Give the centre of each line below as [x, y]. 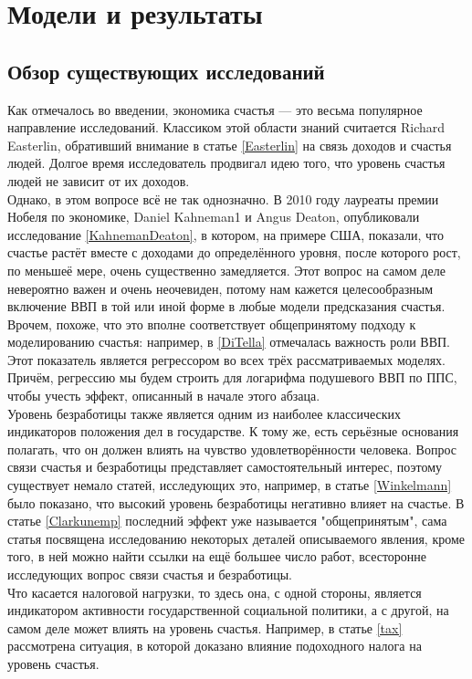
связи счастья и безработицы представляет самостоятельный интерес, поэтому [225, 467]
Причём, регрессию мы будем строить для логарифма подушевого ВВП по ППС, [232, 377]
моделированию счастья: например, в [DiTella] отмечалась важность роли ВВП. [229, 342]
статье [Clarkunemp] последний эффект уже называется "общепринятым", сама [227, 521]
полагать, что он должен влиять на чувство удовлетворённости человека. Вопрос [232, 449]
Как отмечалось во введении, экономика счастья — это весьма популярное [215, 109]
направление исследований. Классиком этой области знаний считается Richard [226, 127]
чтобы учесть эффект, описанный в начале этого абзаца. [164, 396]
